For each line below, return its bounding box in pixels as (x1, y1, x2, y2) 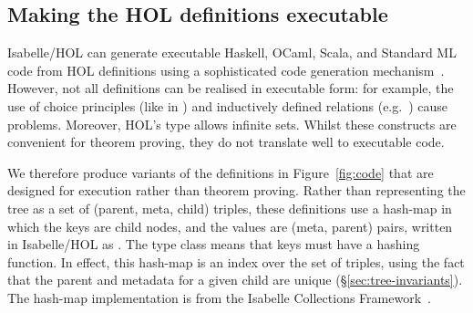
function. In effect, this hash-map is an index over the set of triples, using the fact (7, 252, 465, 271)
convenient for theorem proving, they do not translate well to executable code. (7, 132, 445, 151)
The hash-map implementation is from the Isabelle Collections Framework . (7, 287, 431, 307)
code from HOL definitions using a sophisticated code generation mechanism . (7, 60, 445, 79)
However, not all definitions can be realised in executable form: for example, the (7, 78, 454, 98)
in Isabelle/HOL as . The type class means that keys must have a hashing (7, 235, 420, 254)
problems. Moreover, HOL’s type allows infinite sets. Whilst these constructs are (7, 114, 457, 133)
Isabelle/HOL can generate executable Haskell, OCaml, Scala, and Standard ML (7, 43, 457, 62)
